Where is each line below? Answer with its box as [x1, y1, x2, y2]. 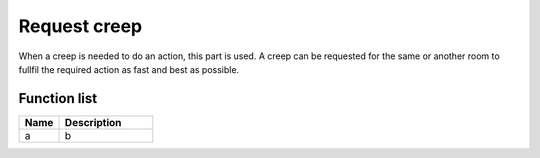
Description [64, 115, 122, 129]
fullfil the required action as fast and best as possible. [18, 63, 240, 75]
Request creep [18, 15, 143, 37]
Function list [18, 90, 98, 107]
